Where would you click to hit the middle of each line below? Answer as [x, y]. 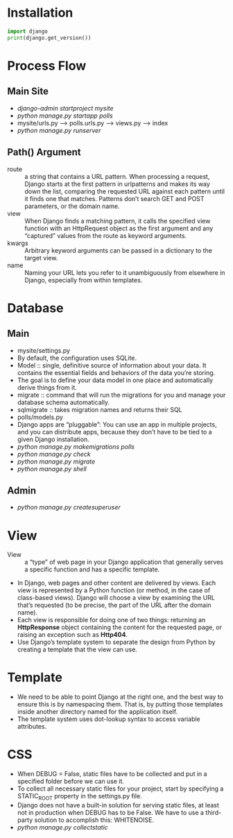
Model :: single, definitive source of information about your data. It [112, 365]
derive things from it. [47, 387]
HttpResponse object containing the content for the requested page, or [119, 627]
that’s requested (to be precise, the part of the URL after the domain [114, 605]
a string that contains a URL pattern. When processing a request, [117, 176]
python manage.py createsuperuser [69, 507]
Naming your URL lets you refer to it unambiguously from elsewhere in [125, 272]
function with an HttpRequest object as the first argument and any [119, 228]
